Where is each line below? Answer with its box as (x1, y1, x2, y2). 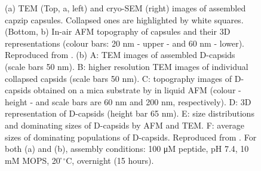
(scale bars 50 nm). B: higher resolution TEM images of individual (5, 60, 248, 72)
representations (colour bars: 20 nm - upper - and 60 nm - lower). (5, 36, 245, 49)
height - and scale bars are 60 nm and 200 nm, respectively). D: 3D (5, 95, 251, 108)
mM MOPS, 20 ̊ (5, 154, 63, 166)
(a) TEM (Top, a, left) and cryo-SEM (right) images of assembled (5, 2, 246, 14)
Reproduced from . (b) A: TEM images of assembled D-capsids (5, 48, 235, 61)
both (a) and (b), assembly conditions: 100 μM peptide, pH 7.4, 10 (5, 142, 249, 155)
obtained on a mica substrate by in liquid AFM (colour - (33, 84, 241, 96)
